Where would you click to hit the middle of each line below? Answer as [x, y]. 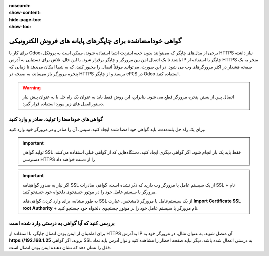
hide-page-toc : [25, 19]
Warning [32, 88]
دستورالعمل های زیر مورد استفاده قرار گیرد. [63, 104]
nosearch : [20, 6]
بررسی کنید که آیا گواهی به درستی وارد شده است [62, 223]
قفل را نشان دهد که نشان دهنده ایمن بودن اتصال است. [60, 247]
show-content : [25, 13]
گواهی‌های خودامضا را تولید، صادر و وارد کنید [56, 119]
